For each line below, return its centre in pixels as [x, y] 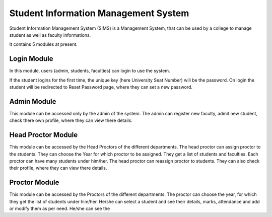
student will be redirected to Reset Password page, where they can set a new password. [101, 87]
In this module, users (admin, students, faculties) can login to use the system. [90, 71]
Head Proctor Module [44, 135]
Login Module [31, 59]
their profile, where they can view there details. [58, 168]
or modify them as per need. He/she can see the [60, 208]
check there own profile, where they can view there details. [71, 120]
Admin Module [33, 101]
